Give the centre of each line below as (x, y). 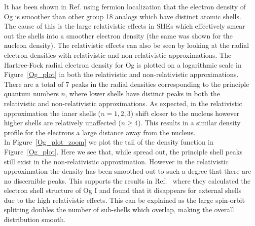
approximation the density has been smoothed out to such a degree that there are (127, 171)
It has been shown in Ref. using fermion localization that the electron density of (125, 6)
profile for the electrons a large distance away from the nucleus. (100, 132)
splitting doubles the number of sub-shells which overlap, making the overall (119, 209)
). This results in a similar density (189, 123)
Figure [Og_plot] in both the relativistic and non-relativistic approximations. (121, 74)
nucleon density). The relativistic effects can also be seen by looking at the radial (127, 45)
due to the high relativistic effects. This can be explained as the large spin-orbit (125, 200)
